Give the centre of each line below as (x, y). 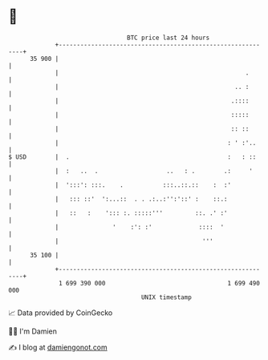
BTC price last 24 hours (169, 38)
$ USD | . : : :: (132, 157)
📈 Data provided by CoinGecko (61, 313)
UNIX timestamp (166, 297)
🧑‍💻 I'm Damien (33, 331)
